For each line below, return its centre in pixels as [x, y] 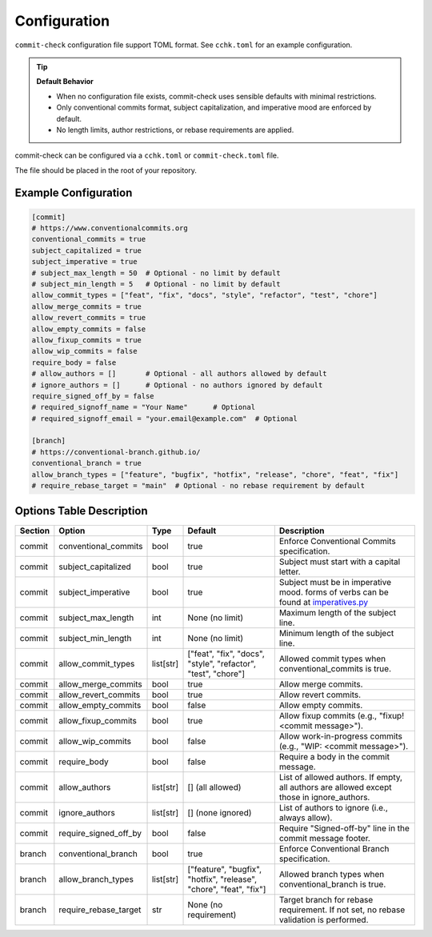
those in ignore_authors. [324, 797]
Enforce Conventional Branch [334, 848]
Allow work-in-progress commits [341, 736]
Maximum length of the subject [337, 612]
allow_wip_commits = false [84, 351]
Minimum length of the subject [336, 633]
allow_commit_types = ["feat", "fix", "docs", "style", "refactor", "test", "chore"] [204, 295]
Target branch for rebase [326, 899]
